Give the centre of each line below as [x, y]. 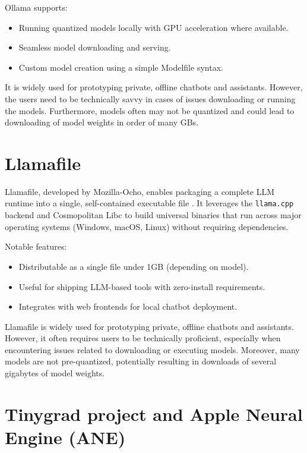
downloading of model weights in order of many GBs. [102, 122]
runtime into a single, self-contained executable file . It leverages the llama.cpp [149, 203]
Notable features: [36, 246]
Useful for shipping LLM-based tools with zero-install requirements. [142, 286]
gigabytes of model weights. [55, 373]
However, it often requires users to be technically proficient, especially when [143, 338]
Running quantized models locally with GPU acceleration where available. [153, 27]
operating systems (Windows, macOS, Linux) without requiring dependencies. [147, 226]
